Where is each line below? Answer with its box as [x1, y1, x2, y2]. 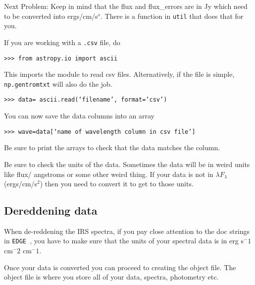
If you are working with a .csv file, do [4, 37, 120, 47]
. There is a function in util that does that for [100, 10, 244, 21]
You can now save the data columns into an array [4, 111, 154, 121]
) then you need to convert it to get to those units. [40, 178, 194, 189]
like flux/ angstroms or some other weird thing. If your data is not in [4, 169, 213, 179]
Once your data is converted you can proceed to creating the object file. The [4, 262, 236, 272]
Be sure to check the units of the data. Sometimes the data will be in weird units [4, 159, 250, 169]
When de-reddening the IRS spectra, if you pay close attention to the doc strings [4, 226, 250, 236]
